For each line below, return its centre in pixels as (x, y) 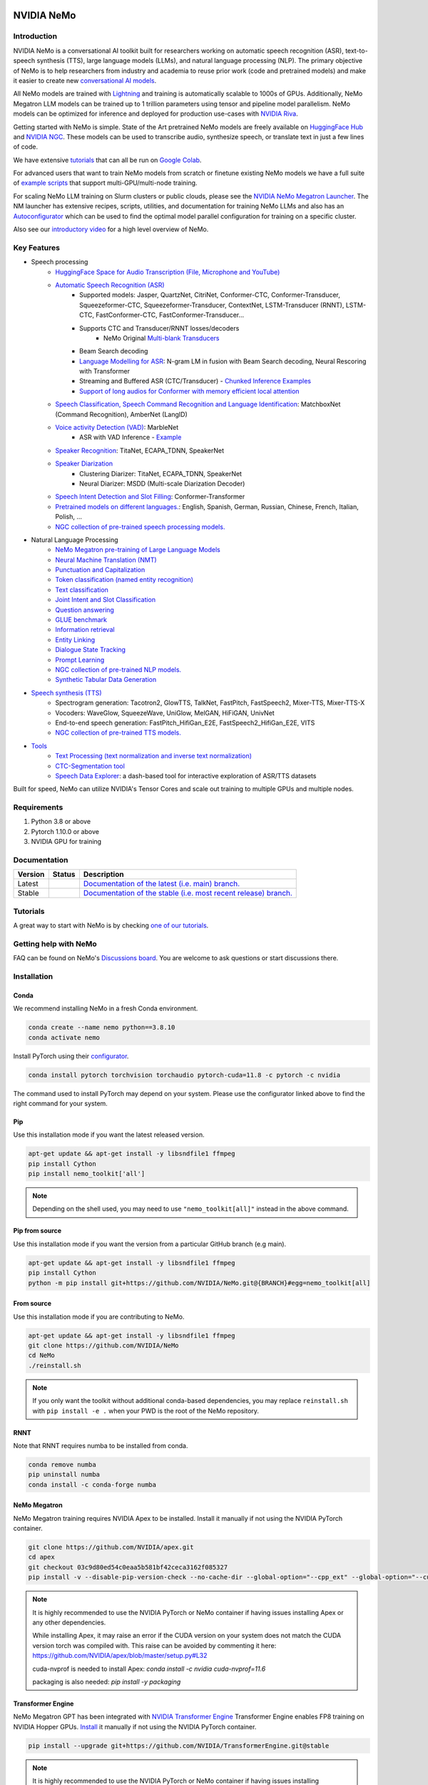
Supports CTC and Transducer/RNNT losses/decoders (159, 328)
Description (103, 875)
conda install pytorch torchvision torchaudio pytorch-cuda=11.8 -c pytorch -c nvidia (184, 1075)
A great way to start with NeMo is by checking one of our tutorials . (111, 925)
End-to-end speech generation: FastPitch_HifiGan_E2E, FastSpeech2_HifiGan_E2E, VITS (185, 723)
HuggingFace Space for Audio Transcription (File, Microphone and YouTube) (168, 272)
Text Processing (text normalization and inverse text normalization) (154, 756)
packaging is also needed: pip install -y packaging (107, 1681)
